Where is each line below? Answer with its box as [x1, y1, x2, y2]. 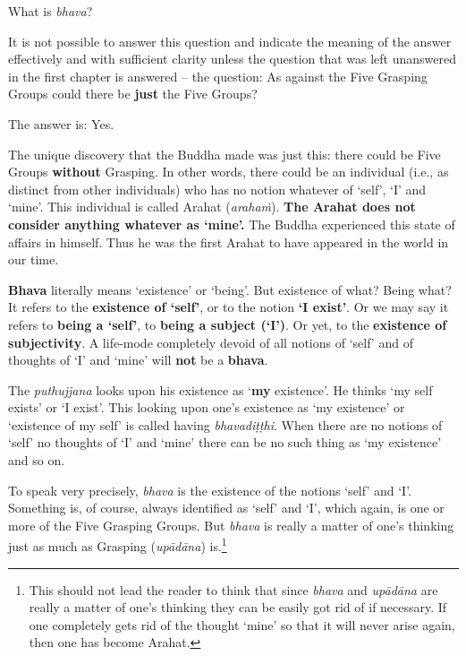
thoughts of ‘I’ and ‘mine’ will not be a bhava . [8, 350, 268, 369]
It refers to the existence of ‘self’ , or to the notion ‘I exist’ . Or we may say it [8, 298, 449, 316]
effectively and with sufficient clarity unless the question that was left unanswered [8, 49, 457, 68]
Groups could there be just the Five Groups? [8, 84, 258, 103]
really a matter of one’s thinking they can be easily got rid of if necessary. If [29, 598, 447, 617]
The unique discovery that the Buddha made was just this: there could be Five [8, 144, 441, 163]
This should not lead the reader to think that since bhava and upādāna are [29, 580, 438, 599]
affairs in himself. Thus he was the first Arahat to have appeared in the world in [8, 232, 449, 251]
